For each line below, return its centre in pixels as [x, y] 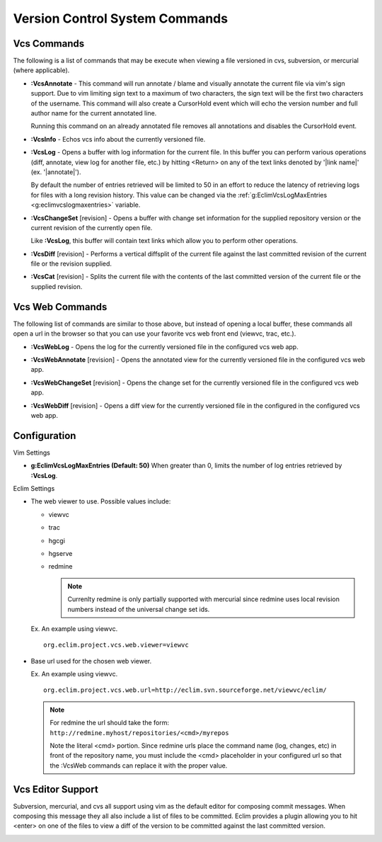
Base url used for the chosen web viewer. [91, 661]
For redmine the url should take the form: [110, 723]
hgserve [60, 553]
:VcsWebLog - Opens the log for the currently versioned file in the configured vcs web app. [164, 346]
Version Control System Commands [121, 18]
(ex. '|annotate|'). [56, 172]
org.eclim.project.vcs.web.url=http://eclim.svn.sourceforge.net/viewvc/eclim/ [185, 690]
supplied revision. [57, 286]
